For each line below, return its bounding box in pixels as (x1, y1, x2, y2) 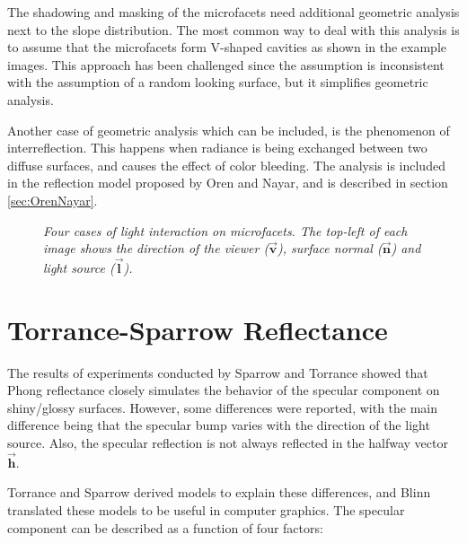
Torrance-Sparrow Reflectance (7, 311, 388, 347)
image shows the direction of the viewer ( (43, 239, 269, 258)
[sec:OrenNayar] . (7, 190, 98, 209)
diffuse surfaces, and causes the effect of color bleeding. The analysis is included (7, 155, 445, 174)
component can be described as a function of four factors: (7, 518, 323, 537)
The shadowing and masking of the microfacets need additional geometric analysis (7, 3, 460, 21)
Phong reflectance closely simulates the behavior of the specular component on (7, 381, 440, 399)
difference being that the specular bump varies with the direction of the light (7, 416, 430, 434)
